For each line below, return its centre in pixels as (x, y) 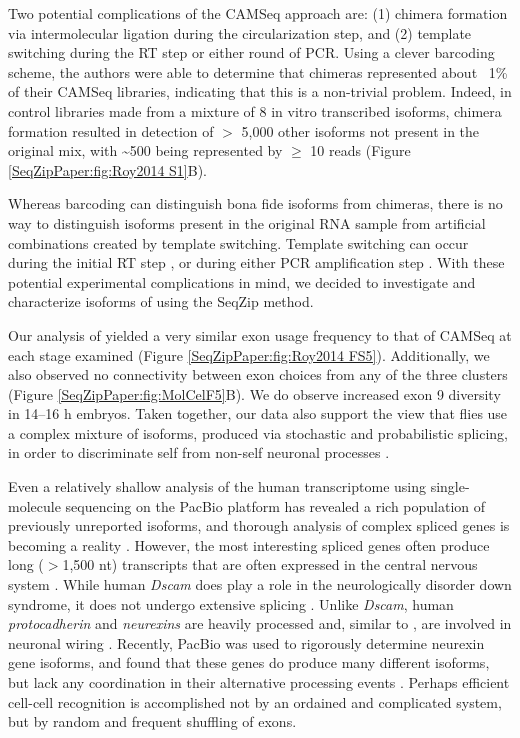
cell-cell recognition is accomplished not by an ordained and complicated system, (255, 701)
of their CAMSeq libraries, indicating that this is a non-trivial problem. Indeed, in (260, 91)
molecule (34, 505)
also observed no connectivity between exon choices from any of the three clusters (258, 374)
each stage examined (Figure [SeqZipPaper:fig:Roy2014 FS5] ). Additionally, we (249, 354)
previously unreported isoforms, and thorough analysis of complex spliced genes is (259, 525)
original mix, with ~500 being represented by (145, 150)
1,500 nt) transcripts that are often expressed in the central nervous (270, 564)
